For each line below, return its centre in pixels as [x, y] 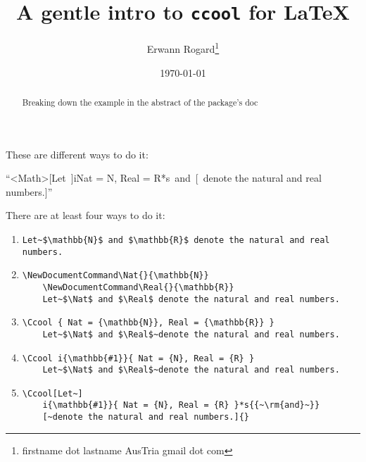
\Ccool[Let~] [52, 393]
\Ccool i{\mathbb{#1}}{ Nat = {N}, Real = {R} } [138, 358]
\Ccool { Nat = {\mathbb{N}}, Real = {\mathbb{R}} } [148, 323]
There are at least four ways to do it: [86, 215]
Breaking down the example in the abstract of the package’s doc [140, 102]
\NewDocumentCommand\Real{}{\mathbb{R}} [138, 287]
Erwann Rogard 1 [183, 48]
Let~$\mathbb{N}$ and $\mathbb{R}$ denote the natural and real [176, 240]
